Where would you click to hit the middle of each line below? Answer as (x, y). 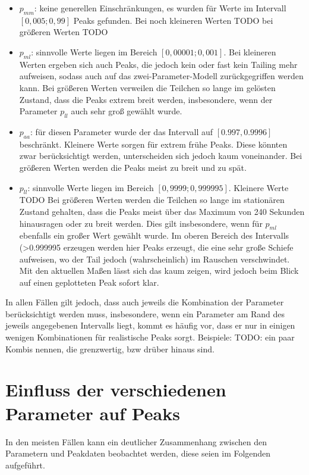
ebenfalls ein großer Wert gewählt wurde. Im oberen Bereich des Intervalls (154, 235)
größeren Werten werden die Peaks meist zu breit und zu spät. (133, 167)
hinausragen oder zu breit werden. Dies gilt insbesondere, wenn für (141, 223)
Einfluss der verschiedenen (116, 390)
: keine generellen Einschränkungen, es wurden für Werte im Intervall (160, 8)
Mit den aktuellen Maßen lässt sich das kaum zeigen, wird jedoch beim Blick (159, 271)
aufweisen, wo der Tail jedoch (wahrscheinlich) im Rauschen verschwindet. (154, 259)
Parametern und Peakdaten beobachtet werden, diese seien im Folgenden (138, 453)
